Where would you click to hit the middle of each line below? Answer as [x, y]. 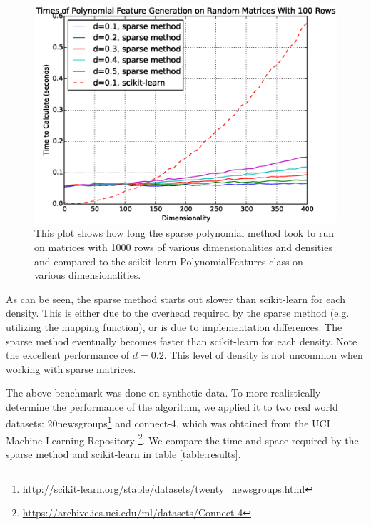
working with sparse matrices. [71, 368]
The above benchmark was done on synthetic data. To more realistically [163, 393]
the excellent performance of [68, 355]
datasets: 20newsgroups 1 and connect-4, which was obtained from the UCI [168, 422]
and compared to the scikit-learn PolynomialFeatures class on [169, 261]
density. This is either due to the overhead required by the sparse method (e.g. [178, 313]
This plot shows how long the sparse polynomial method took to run [184, 233]
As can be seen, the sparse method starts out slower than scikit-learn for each [176, 299]
